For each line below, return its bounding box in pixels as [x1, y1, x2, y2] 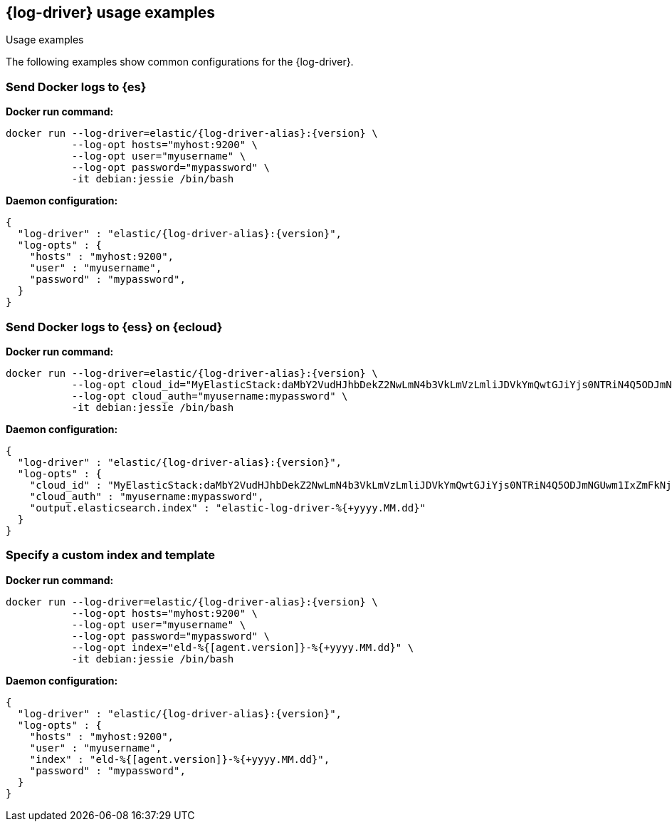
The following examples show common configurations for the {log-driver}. [6, 56, 354, 68]
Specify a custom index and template [6, 548, 215, 563]
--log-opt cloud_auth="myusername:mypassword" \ [71, 390, 348, 402]
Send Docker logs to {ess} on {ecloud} [6, 319, 223, 334]
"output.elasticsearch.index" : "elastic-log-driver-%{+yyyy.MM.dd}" [29, 501, 426, 514]
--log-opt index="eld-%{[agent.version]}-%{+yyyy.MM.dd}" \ [71, 641, 414, 653]
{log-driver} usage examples [6, 4, 216, 21]
